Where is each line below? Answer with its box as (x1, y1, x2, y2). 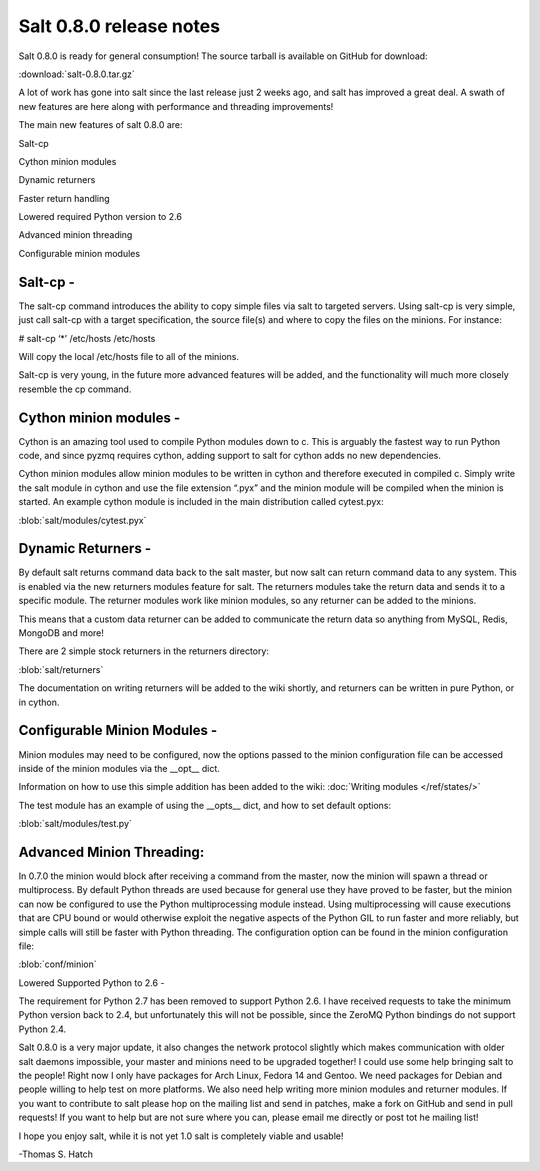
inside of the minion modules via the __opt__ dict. (18, 762, 220, 774)
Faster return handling (18, 192, 110, 204)
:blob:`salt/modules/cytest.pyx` (18, 514, 147, 526)
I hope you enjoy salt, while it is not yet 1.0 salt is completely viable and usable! (18, 1130, 344, 1142)
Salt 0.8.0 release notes (18, 15, 220, 37)
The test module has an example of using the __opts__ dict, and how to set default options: (18, 799, 392, 811)
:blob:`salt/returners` (18, 663, 104, 675)
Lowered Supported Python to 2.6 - (18, 976, 165, 989)
